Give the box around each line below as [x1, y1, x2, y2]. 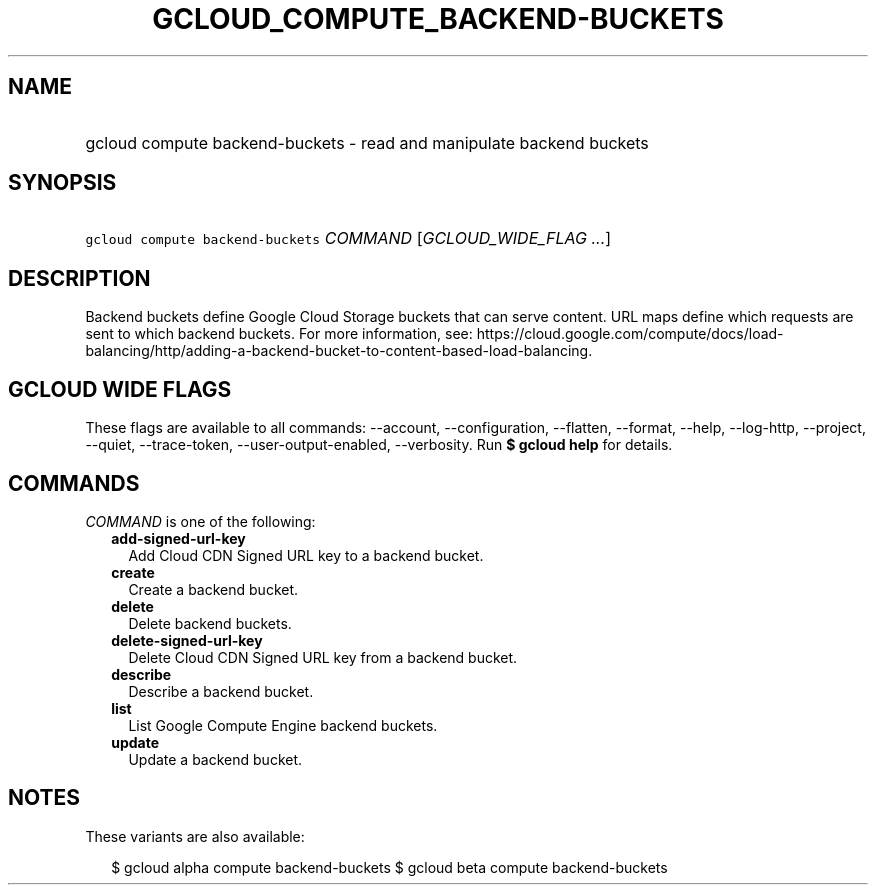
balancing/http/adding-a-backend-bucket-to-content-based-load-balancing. [85, 342, 593, 360]
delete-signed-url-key [111, 631, 263, 649]
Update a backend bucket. [128, 750, 303, 768]
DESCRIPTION [8, 265, 151, 291]
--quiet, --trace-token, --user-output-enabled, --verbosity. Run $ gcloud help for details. [85, 436, 673, 454]
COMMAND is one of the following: [85, 512, 316, 530]
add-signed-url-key [111, 529, 246, 547]
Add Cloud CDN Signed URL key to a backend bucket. [128, 546, 484, 564]
